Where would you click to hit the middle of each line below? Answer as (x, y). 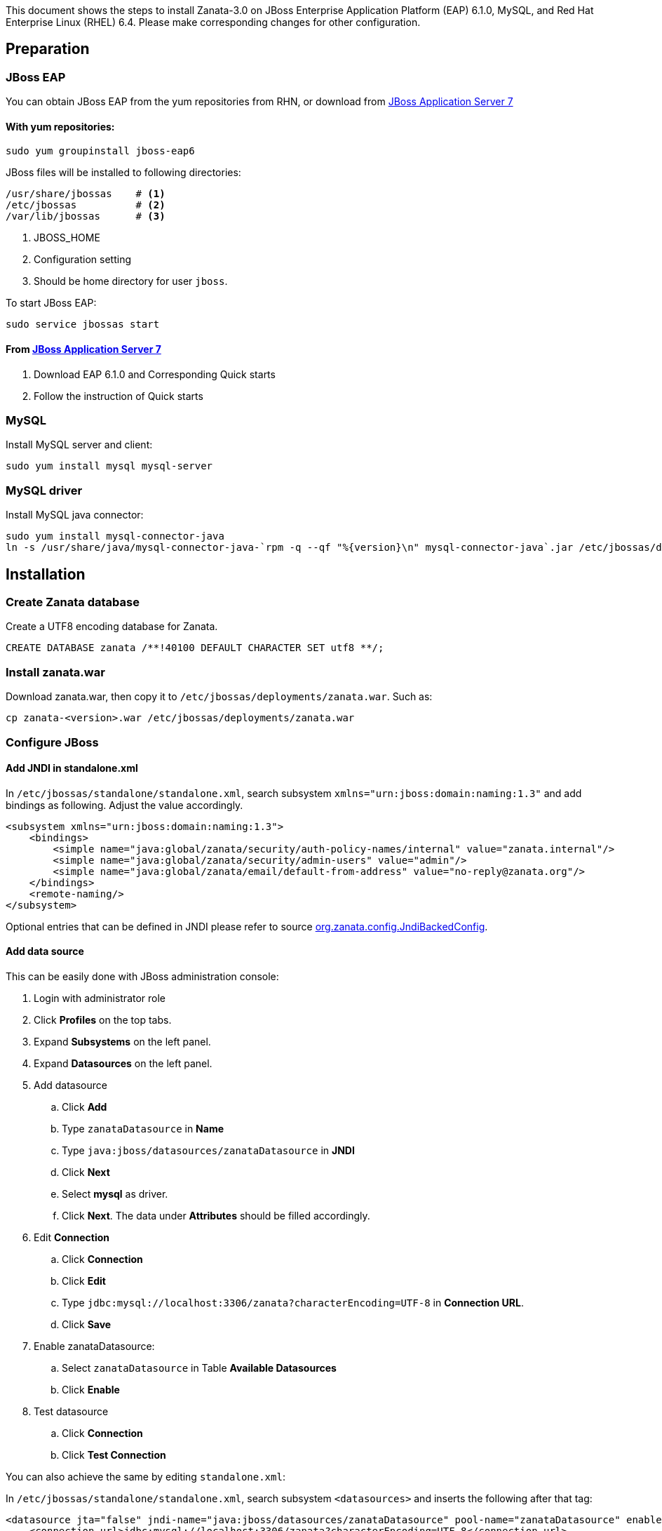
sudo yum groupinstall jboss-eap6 (100, 151)
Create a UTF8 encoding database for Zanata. (112, 627)
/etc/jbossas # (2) (86, 205)
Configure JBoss (52, 742)
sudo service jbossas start (83, 325)
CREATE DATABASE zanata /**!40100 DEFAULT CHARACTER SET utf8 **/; (195, 648)
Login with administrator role (100, 998)
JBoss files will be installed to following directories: (123, 173)
